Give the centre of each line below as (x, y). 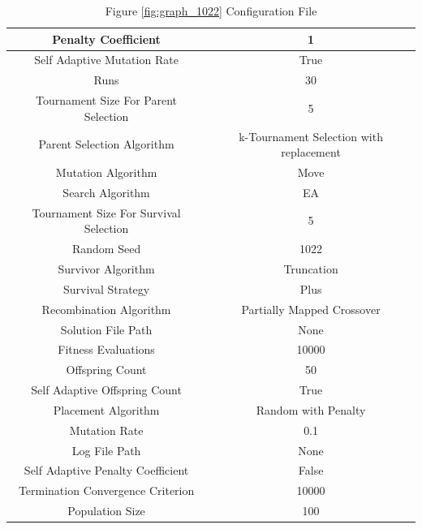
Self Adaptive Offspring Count (106, 390)
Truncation (311, 268)
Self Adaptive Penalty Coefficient (106, 470)
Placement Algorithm (106, 409)
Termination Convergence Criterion (106, 490)
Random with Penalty (311, 409)
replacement (311, 152)
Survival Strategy (106, 288)
